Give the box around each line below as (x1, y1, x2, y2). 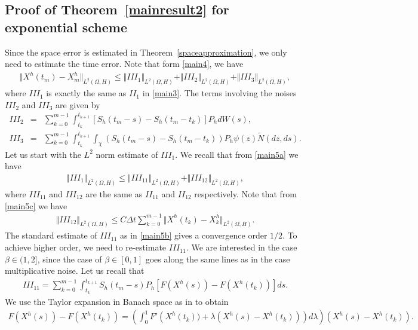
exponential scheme (5, 17, 128, 36)
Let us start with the (5, 148, 81, 160)
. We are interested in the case (186, 241, 297, 253)
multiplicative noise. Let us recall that (5, 264, 145, 277)
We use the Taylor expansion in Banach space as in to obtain (5, 295, 229, 307)
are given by (55, 98, 100, 111)
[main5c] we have (5, 199, 67, 212)
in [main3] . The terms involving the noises (142, 87, 297, 99)
